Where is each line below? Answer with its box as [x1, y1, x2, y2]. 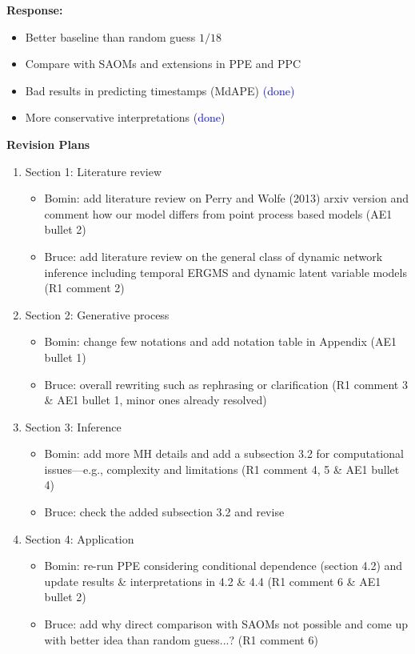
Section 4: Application [25, 530, 134, 547]
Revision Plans [6, 135, 90, 152]
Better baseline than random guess [25, 28, 196, 45]
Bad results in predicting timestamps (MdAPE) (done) [25, 82, 295, 98]
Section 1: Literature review [25, 162, 162, 179]
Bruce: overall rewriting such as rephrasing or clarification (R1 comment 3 [44, 375, 408, 392]
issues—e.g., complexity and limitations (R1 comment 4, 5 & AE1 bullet [44, 460, 400, 477]
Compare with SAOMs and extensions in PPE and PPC [25, 55, 301, 72]
